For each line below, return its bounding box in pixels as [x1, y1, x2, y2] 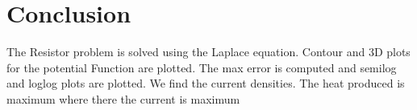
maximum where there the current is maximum [6, 90, 240, 107]
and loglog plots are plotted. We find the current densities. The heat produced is [6, 75, 405, 92]
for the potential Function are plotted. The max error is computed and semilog [6, 59, 397, 75]
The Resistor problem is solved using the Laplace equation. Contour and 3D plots [6, 43, 411, 60]
